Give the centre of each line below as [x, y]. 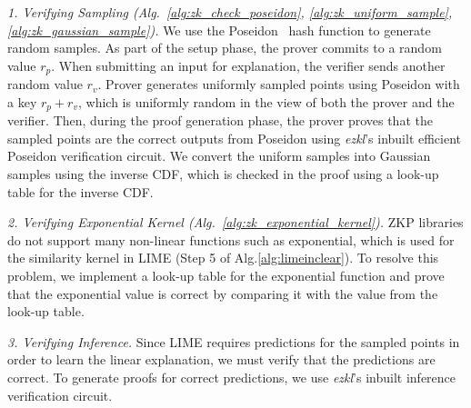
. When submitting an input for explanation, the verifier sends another [248, 65]
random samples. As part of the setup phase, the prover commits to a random [225, 48]
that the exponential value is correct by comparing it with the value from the [223, 293]
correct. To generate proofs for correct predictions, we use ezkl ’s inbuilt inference [232, 377]
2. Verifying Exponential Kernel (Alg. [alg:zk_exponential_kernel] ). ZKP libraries [235, 222]
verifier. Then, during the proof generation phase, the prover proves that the [220, 120]
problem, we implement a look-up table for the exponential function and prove [226, 276]
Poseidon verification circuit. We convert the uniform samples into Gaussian [219, 156]
